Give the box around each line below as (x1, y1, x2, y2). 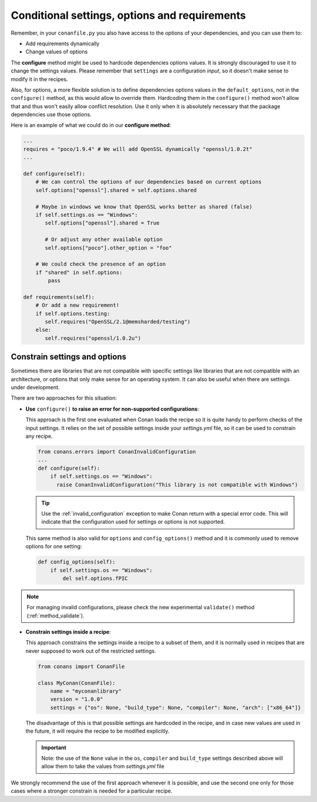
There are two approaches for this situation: (11, 394, 117, 402)
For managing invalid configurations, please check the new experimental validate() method (26, 604, 255, 611)
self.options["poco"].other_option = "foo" (45, 244, 173, 251)
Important (41, 744, 67, 751)
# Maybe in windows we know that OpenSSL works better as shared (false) (35, 203, 252, 210)
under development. (11, 384, 60, 391)
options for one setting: (25, 543, 82, 550)
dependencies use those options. (11, 111, 92, 118)
